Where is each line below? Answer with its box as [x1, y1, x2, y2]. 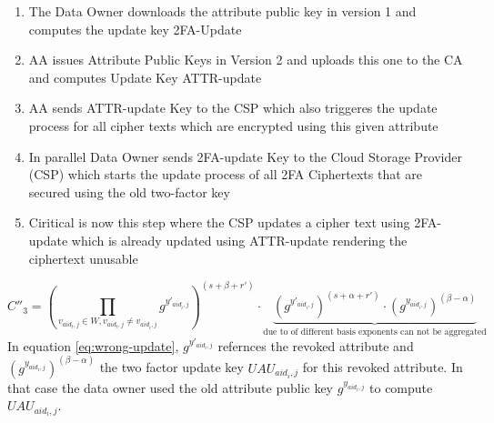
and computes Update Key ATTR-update [28, 67, 262, 86]
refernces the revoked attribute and [217, 336, 414, 355]
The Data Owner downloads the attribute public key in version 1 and [28, 2, 417, 20]
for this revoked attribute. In [302, 358, 463, 377]
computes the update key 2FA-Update [28, 19, 242, 38]
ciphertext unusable [28, 248, 138, 267]
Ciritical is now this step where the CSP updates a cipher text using [28, 213, 410, 232]
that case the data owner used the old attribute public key [7, 378, 334, 397]
